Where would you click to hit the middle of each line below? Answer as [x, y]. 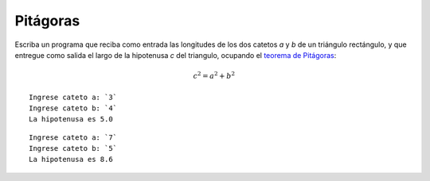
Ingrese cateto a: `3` [73, 97]
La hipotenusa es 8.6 [71, 160]
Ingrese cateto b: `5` [73, 148]
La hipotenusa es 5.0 [71, 119]
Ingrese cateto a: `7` [73, 137]
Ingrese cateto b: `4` [73, 108]
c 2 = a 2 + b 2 [214, 75]
